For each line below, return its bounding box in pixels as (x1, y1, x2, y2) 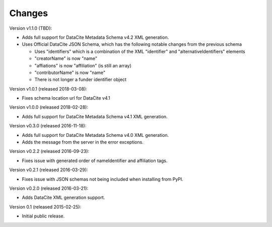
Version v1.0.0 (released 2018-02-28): (9, 104, 88, 110)
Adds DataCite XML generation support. (22, 194, 105, 201)
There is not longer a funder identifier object (34, 77, 127, 83)
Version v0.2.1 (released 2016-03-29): (9, 167, 88, 173)
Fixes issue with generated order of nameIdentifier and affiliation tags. (22, 158, 168, 164)
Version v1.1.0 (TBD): (9, 25, 52, 31)
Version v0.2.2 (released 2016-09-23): (9, 148, 90, 155)
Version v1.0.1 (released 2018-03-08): (9, 86, 88, 92)
